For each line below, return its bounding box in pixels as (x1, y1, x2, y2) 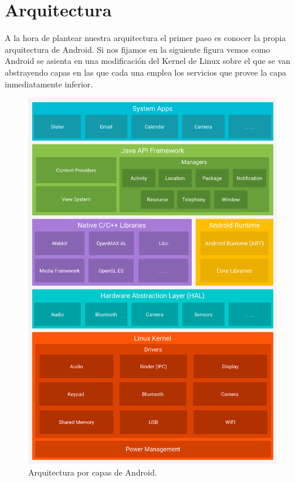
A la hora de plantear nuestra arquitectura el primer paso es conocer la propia (5, 32, 286, 44)
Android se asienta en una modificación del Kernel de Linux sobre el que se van (5, 55, 291, 67)
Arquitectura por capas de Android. (28, 466, 157, 478)
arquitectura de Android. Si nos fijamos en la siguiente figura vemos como (5, 43, 270, 55)
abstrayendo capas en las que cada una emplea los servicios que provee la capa (5, 66, 287, 78)
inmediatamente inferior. (5, 77, 93, 90)
